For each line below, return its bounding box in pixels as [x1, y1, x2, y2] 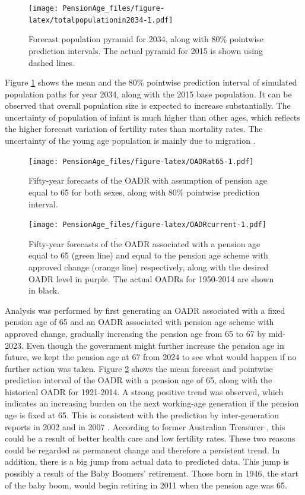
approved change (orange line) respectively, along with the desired [28, 260, 269, 273]
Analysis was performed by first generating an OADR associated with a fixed [5, 304, 285, 316]
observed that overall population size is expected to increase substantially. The [5, 99, 291, 112]
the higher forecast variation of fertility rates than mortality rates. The [5, 122, 263, 135]
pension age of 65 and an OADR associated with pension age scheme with [5, 316, 274, 328]
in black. [28, 284, 60, 297]
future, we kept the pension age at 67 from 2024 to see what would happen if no [5, 351, 297, 363]
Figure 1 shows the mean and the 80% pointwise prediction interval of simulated [5, 76, 297, 89]
